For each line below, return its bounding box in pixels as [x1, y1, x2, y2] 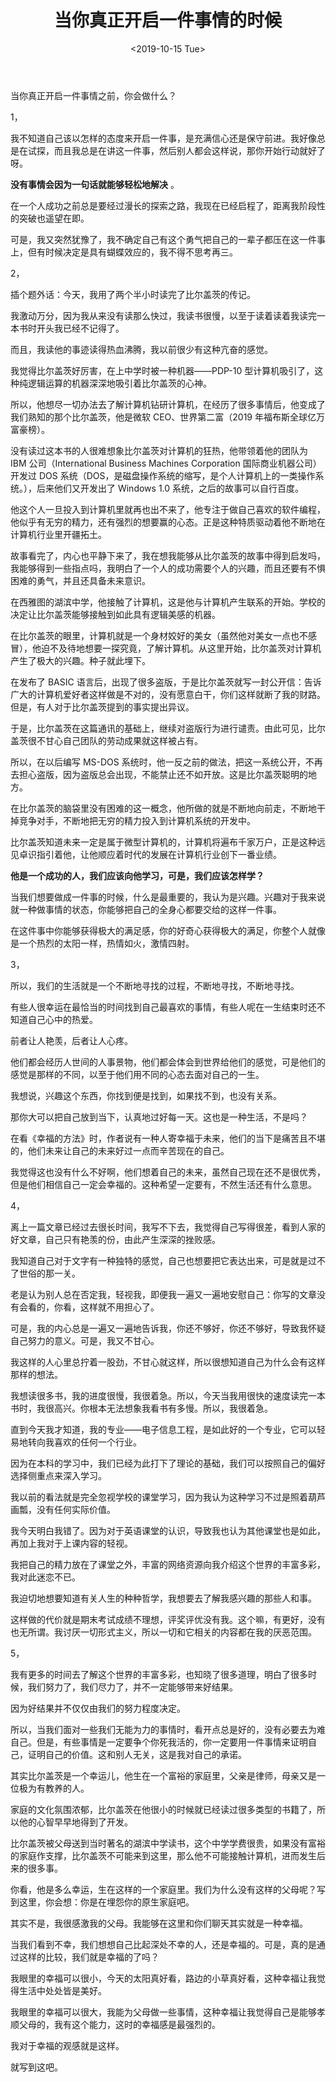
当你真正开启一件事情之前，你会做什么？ [10, 89, 177, 101]
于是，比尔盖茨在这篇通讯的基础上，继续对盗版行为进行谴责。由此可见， [10, 722, 308, 734]
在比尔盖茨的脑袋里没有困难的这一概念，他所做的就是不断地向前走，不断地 [10, 802, 317, 814]
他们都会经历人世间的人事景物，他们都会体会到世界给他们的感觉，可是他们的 [10, 1056, 326, 1068]
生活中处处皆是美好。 [18, 1984, 107, 1996]
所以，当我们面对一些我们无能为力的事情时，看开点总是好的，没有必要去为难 [10, 1723, 326, 1735]
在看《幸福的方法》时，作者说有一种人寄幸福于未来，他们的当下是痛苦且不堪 [10, 1132, 326, 1144]
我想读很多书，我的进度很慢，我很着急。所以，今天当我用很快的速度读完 [10, 1389, 308, 1401]
